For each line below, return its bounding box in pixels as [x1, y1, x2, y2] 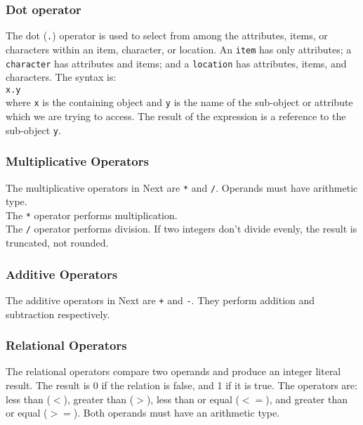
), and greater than [265, 391, 348, 406]
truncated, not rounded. [6, 235, 109, 250]
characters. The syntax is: [6, 70, 117, 84]
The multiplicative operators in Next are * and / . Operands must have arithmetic [6, 180, 358, 195]
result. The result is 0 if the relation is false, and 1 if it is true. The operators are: [6, 378, 357, 392]
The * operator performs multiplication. [6, 207, 178, 222]
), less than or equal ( [146, 391, 239, 406]
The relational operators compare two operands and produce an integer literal [6, 364, 341, 379]
